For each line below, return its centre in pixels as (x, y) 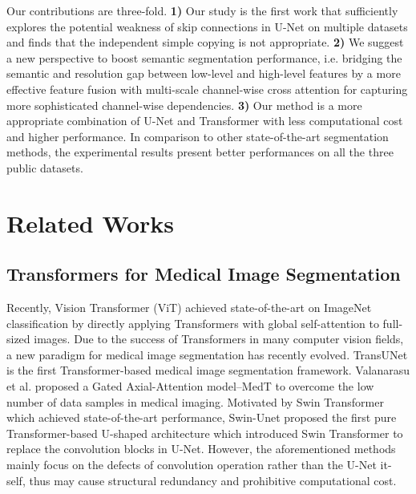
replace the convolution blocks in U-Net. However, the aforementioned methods (201, 449)
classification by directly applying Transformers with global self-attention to (193, 323)
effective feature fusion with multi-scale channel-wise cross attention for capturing (207, 89)
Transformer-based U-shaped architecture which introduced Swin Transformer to (205, 433)
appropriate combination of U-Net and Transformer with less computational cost (205, 121)
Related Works (91, 223)
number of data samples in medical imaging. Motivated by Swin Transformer (195, 401)
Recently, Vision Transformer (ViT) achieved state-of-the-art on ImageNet (189, 308)
